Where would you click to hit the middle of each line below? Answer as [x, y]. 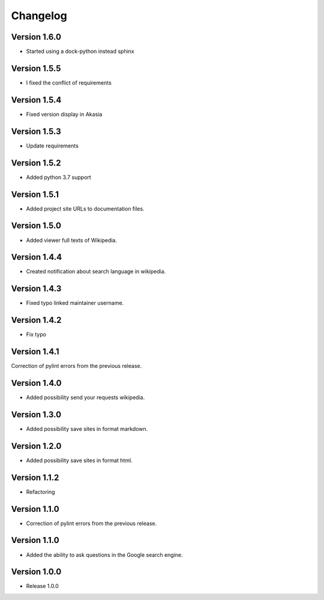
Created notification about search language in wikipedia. [96, 271]
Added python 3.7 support [58, 177]
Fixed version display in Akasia [64, 114]
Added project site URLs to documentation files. [85, 208]
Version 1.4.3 [36, 289]
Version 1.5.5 [36, 68]
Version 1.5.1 [35, 194]
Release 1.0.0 [43, 586]
